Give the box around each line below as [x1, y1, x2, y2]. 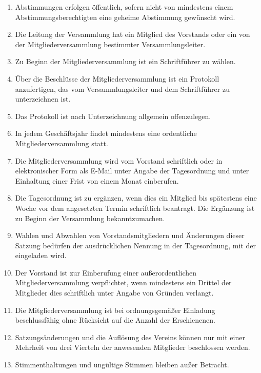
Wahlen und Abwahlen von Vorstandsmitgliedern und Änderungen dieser [15, 230, 245, 241]
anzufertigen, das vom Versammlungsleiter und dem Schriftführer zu [15, 83, 230, 94]
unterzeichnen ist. [15, 93, 71, 104]
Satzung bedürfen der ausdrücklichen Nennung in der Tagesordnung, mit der [15, 240, 256, 250]
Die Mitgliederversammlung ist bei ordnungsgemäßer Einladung [15, 304, 215, 315]
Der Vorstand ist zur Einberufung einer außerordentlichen [15, 267, 197, 278]
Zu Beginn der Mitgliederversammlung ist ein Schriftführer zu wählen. [15, 56, 236, 67]
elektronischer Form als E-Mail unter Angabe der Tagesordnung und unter [15, 165, 249, 176]
